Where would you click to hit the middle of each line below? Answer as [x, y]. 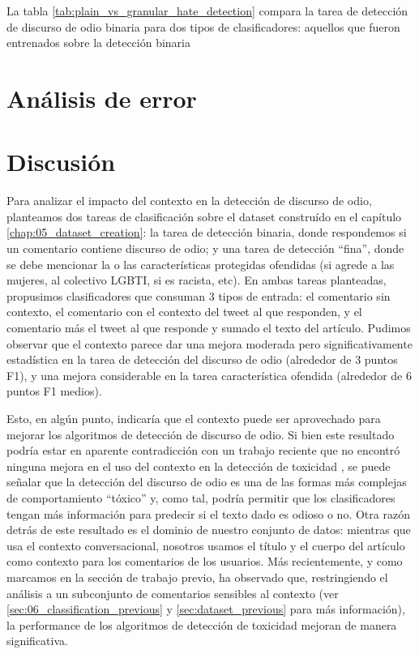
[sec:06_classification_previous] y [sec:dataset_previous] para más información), [206, 609]
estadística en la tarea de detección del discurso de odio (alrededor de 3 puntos [202, 359]
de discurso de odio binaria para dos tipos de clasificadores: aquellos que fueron [203, 26]
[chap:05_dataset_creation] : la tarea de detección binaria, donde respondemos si [207, 232]
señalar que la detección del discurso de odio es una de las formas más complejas [207, 482]
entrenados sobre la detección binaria [98, 43]
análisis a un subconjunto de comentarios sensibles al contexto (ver [173, 593]
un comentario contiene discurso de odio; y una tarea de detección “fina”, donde [205, 248]
